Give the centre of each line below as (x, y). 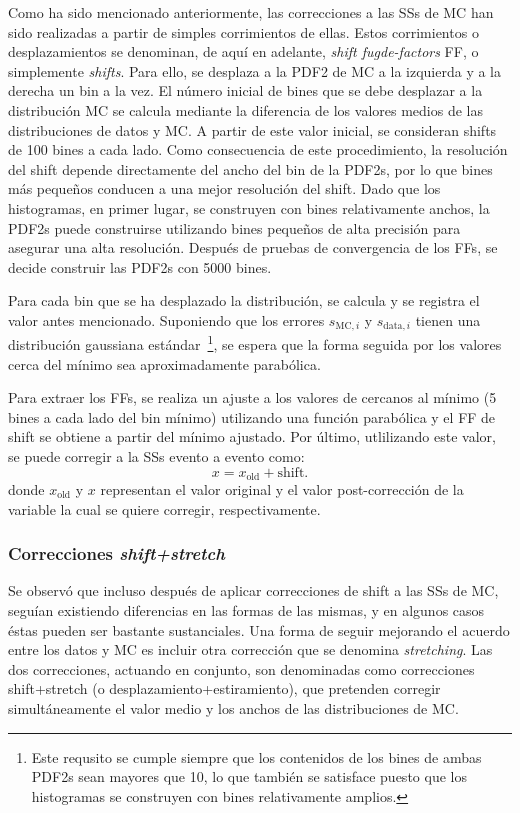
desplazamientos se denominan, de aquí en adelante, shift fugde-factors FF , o (243, 51)
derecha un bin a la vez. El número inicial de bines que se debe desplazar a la (245, 90)
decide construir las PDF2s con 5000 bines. (140, 266)
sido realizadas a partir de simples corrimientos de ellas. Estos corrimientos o (243, 31)
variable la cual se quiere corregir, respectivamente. (164, 508)
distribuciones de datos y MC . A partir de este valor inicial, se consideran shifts (252, 129)
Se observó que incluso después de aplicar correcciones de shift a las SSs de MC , (253, 590)
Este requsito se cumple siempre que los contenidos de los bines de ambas (256, 756)
